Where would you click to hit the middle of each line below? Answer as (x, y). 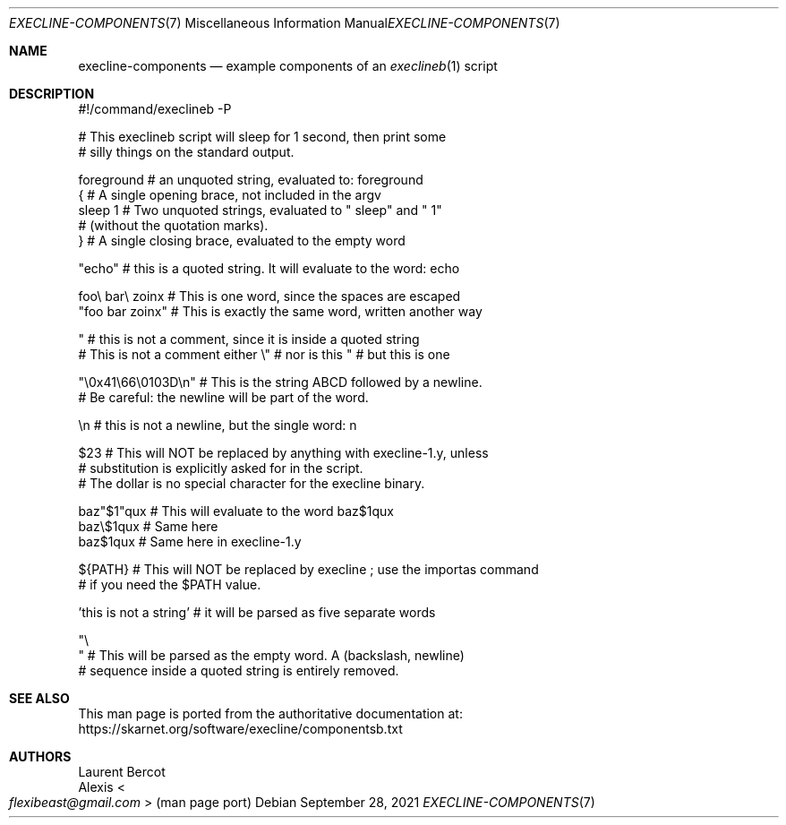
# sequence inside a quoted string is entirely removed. (239, 670)
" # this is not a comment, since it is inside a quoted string (249, 339)
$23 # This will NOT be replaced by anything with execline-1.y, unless (283, 453)
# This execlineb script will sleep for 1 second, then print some (262, 137)
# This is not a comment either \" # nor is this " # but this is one (264, 354)
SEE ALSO (39, 698)
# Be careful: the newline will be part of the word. (223, 397)
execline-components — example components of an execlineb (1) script (288, 66)
